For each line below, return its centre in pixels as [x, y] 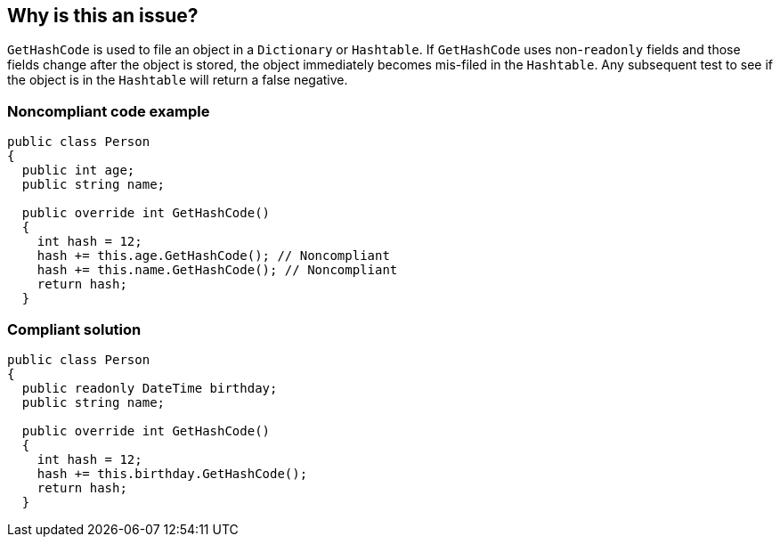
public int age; [78, 171]
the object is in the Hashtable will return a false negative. [178, 80]
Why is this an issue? [103, 16]
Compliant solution [74, 329]
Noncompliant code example [109, 111]
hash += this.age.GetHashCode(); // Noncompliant [213, 256]
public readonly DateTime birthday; [150, 388]
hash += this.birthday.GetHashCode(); [172, 473]
